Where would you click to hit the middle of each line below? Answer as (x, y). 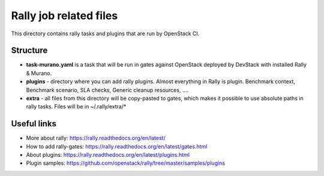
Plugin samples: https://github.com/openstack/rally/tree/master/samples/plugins (125, 163)
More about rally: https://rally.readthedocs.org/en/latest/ (96, 138)
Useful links (34, 124)
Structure (29, 51)
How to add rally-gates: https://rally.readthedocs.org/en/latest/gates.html (117, 146)
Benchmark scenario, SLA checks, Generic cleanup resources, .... (107, 90)
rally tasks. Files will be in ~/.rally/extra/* (76, 107)
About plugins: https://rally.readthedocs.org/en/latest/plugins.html (108, 155)
